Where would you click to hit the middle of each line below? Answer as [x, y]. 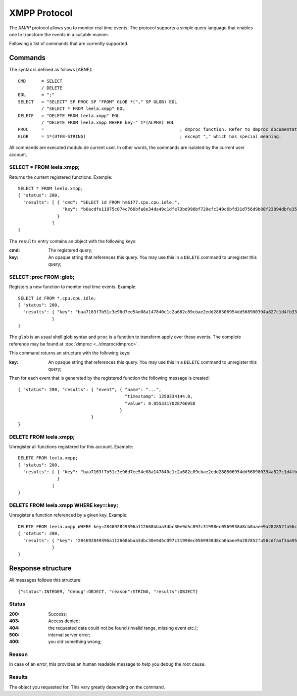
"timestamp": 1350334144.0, [159, 397]
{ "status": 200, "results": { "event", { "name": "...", [90, 389]
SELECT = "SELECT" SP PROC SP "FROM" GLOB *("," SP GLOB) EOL [98, 102]
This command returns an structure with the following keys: [70, 353]
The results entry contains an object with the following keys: [73, 241]
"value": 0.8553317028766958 [160, 403]
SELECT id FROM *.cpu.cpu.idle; [57, 298]
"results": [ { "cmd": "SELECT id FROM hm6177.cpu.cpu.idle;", [101, 202]
